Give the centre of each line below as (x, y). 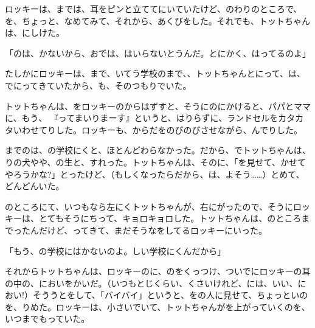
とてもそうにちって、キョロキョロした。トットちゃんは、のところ (170, 218)
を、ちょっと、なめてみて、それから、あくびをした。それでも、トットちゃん (157, 20)
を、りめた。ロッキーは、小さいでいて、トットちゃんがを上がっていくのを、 (157, 306)
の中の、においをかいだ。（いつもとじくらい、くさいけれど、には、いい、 (151, 283)
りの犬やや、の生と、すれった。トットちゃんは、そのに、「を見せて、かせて (155, 162)
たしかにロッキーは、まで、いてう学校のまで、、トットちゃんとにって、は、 (155, 73)
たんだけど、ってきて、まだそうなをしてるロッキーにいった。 (144, 230)
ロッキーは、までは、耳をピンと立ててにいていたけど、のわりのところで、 (154, 9)
